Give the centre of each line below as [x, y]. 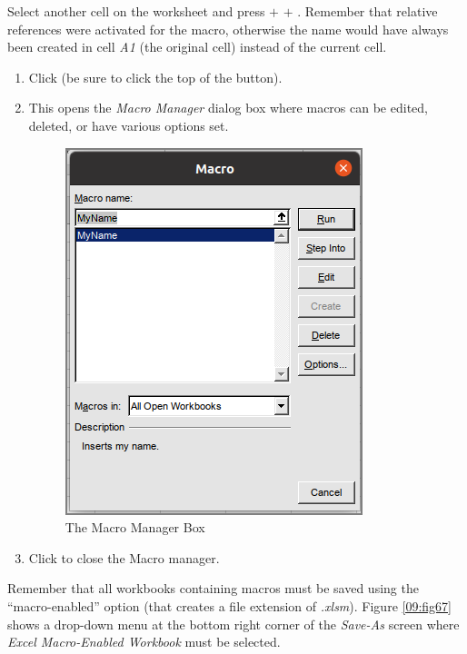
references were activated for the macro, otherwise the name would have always [228, 29]
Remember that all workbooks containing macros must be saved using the [213, 588]
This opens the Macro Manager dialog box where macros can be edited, [228, 108]
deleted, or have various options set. [129, 125]
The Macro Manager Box [135, 527]
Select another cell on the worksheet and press [136, 11]
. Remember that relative [368, 11]
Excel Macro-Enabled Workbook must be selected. [144, 642]
